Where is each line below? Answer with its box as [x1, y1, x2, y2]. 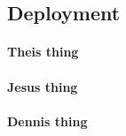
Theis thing [7, 42, 79, 61]
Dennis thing [7, 111, 88, 130]
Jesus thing [7, 77, 78, 95]
